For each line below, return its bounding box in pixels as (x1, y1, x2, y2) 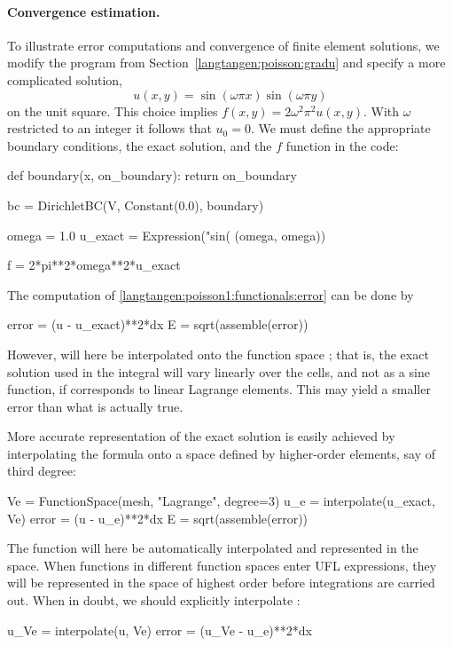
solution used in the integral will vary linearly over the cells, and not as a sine (7, 362, 430, 381)
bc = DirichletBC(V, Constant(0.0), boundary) (7, 195, 264, 214)
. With (363, 101, 400, 120)
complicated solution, (7, 70, 122, 89)
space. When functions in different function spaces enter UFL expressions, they (7, 555, 437, 574)
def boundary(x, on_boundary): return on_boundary (7, 166, 297, 185)
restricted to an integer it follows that (7, 119, 212, 138)
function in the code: (285, 136, 399, 154)
